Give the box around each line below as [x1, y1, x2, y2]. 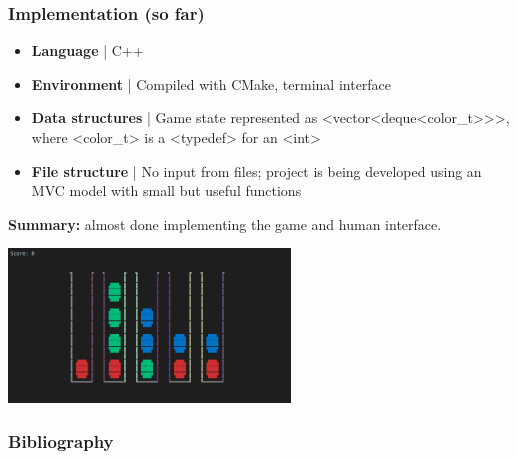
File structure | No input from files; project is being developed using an [31, 160, 482, 181]
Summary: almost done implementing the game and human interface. [8, 213, 442, 234]
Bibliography [8, 429, 114, 454]
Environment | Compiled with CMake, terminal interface [31, 73, 392, 94]
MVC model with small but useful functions [31, 180, 302, 201]
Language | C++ [31, 40, 144, 61]
